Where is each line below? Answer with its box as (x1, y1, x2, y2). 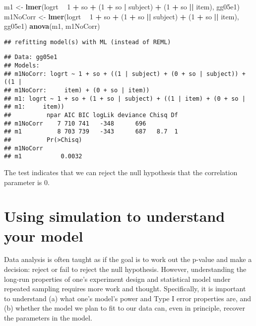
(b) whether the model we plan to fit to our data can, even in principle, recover (4, 303, 245, 313)
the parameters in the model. (4, 313, 92, 323)
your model (4, 225, 83, 246)
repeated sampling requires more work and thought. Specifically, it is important (4, 283, 246, 294)
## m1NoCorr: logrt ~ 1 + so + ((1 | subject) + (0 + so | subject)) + (4, 70, 246, 77)
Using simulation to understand (4, 206, 225, 226)
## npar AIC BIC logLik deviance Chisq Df (4, 112, 178, 119)
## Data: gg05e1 (4, 54, 58, 61)
